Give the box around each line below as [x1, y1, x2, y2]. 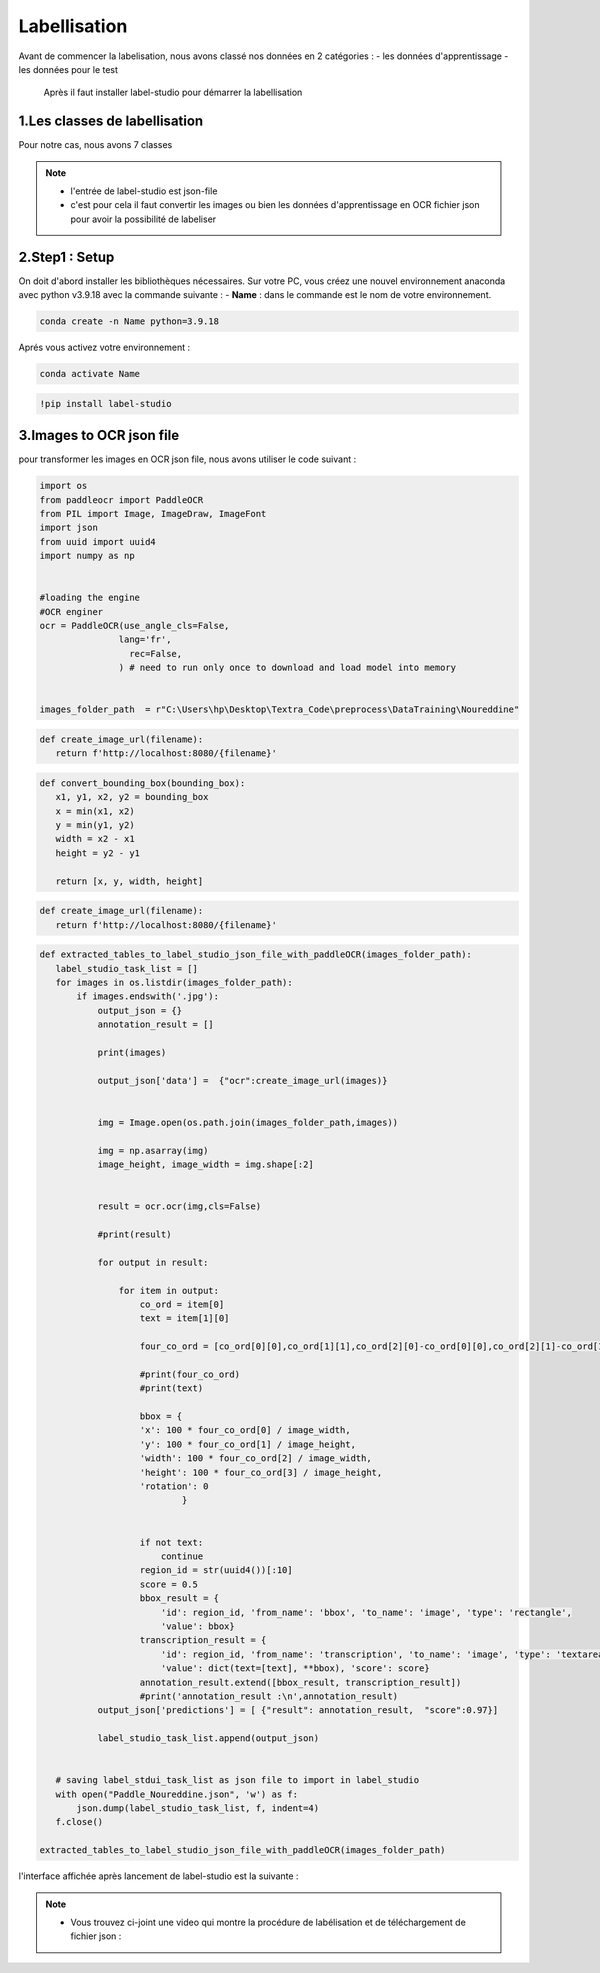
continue [160, 1550, 204, 1562]
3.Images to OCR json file [18, 427, 180, 444]
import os [39, 480, 88, 492]
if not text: [139, 1536, 204, 1548]
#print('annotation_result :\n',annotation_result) [139, 1690, 399, 1702]
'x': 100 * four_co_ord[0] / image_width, [139, 1425, 351, 1436]
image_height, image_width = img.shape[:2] [97, 1159, 314, 1170]
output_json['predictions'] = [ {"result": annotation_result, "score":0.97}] [97, 1705, 499, 1716]
